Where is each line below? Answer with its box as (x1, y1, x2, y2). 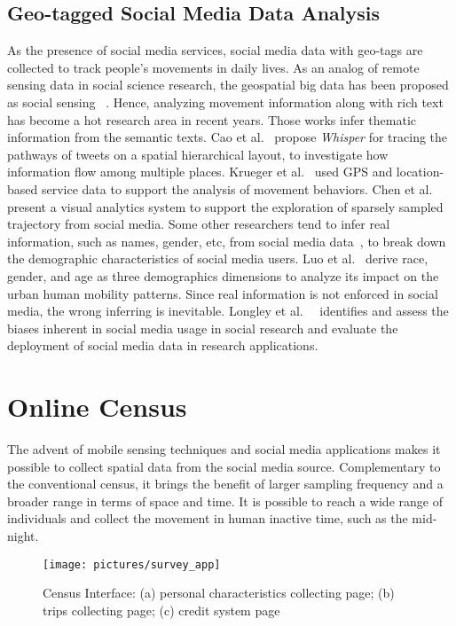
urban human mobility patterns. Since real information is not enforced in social (7, 284, 438, 302)
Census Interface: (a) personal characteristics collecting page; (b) (43, 583, 395, 602)
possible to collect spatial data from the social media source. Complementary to (7, 457, 441, 475)
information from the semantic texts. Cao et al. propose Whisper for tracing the (7, 128, 448, 146)
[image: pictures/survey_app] (43, 558, 221, 571)
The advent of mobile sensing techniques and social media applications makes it (7, 440, 441, 458)
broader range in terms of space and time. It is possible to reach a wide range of (7, 491, 443, 510)
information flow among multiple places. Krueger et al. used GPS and (7, 162, 393, 181)
